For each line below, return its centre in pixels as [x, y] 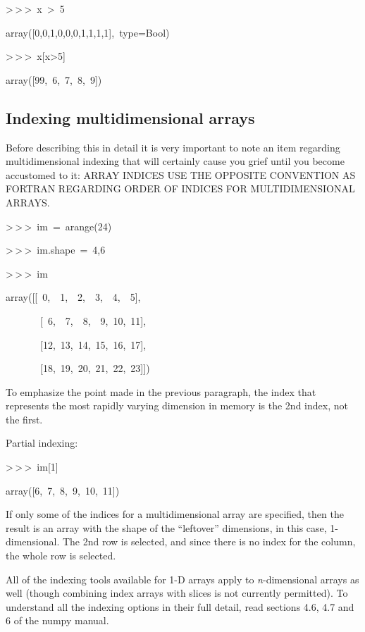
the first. [24, 419]
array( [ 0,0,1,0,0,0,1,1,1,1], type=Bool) [88, 32]
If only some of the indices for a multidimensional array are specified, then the [175, 514]
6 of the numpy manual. [57, 620]
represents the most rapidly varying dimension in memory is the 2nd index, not [177, 405]
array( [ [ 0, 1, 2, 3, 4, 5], [73, 297]
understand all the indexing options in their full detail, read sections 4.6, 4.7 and [180, 606]
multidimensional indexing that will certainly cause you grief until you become [175, 161]
